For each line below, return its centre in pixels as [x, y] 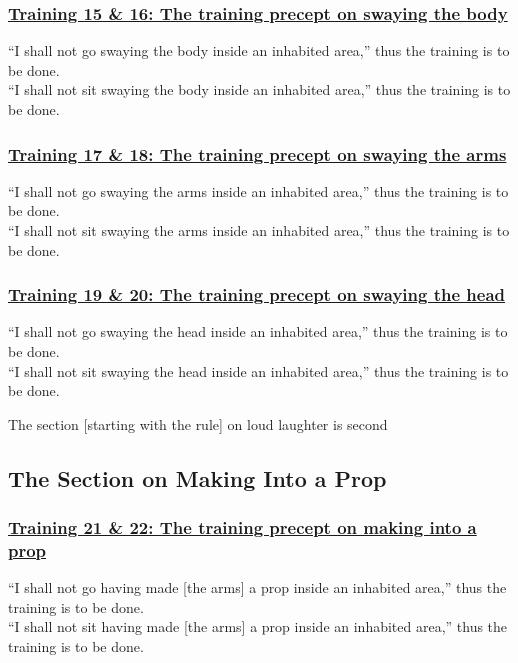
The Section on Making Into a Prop [197, 477]
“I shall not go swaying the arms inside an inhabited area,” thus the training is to [258, 190]
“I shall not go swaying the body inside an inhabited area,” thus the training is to [259, 50]
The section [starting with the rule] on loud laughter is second [198, 423]
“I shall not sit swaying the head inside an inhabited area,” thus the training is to [258, 370]
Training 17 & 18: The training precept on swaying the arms [257, 153]
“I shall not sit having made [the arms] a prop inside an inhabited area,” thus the [258, 626]
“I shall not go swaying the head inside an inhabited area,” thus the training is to [258, 331]
